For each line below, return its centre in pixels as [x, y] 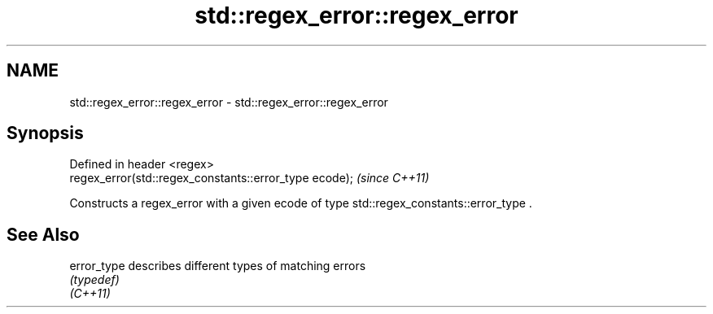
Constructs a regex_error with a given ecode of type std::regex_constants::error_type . [301, 203]
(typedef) [94, 280]
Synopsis [45, 133]
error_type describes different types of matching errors [218, 266]
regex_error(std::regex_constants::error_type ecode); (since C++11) [249, 178]
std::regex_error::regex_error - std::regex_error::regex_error [229, 102]
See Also [43, 234]
